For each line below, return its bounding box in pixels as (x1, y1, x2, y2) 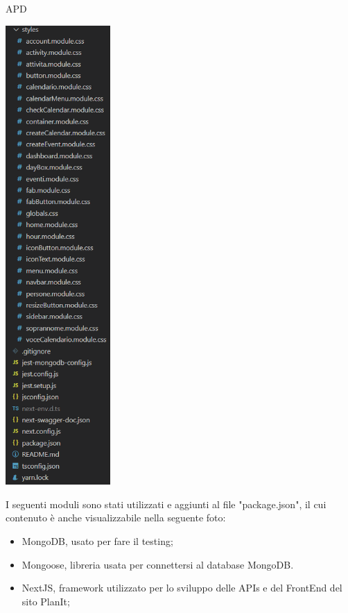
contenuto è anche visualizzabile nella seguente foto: (6, 510, 226, 525)
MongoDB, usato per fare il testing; (21, 533, 173, 548)
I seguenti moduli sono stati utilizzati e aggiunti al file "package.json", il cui (6, 496, 327, 511)
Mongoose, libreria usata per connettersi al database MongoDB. (21, 557, 294, 571)
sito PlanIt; (21, 594, 70, 608)
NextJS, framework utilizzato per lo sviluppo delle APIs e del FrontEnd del (21, 580, 342, 595)
